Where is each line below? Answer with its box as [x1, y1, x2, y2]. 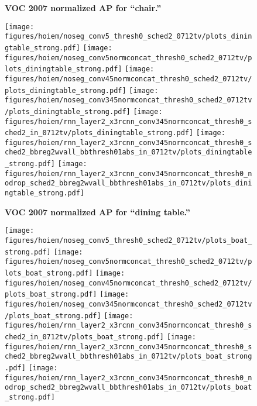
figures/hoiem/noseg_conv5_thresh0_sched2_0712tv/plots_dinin [5, 32, 252, 41]
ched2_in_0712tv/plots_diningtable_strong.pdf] [5, 129, 194, 137]
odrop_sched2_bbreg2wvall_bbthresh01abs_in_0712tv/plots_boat [5, 383, 252, 392]
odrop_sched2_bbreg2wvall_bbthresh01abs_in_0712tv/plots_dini [5, 179, 252, 188]
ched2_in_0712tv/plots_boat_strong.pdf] [5, 332, 165, 341]
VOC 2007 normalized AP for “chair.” [5, 2, 162, 13]
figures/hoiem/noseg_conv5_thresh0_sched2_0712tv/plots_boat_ [5, 236, 252, 245]
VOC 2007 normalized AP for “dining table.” [5, 205, 190, 218]
